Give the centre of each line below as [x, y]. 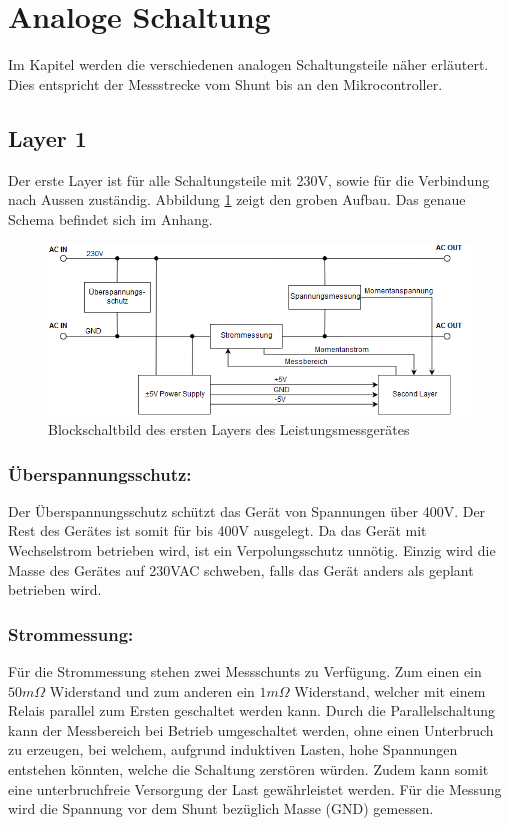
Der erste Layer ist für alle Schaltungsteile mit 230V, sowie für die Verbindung [249, 179]
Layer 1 [47, 137]
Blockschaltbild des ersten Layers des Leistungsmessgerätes [229, 429]
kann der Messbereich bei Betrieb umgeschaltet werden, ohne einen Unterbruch [251, 729]
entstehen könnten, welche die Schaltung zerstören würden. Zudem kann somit [248, 768]
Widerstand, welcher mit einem [390, 690]
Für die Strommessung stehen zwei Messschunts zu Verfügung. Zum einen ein [245, 671]
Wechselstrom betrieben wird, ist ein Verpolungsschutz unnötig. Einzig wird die [252, 550]
